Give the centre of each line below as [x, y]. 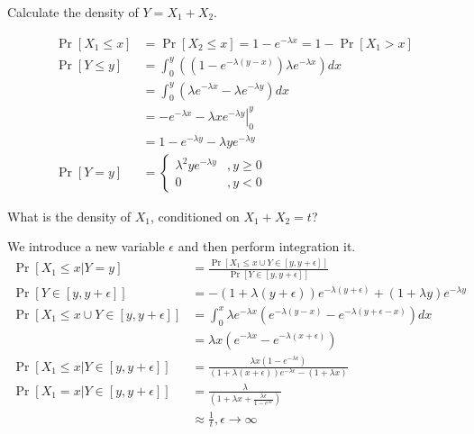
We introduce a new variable [86, 246]
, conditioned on [195, 216]
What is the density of [69, 216]
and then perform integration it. [267, 246]
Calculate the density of [73, 12]
